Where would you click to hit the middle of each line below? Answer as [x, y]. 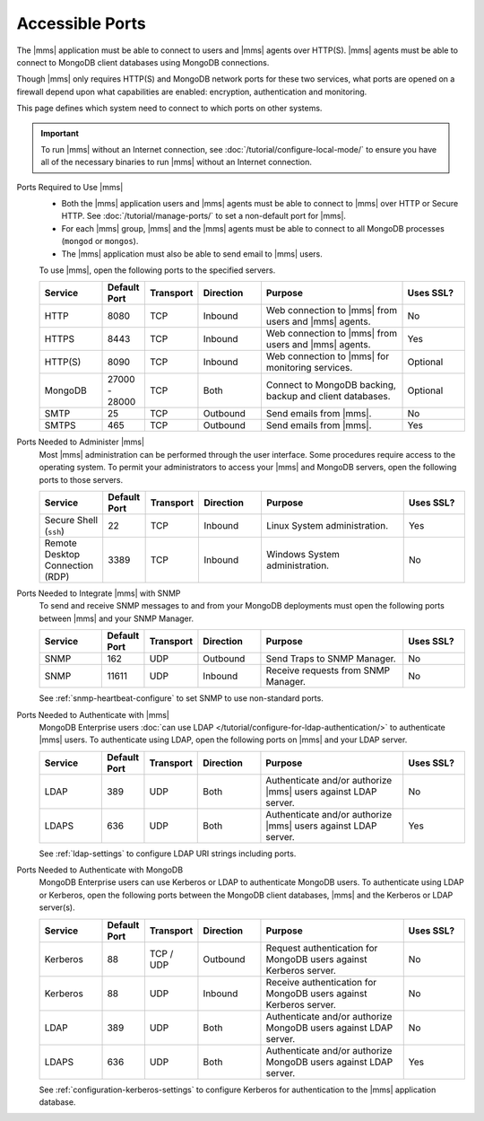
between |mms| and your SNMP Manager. [117, 618]
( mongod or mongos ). [100, 241]
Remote [61, 543]
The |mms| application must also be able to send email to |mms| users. [192, 254]
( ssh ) [54, 531]
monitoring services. [309, 368]
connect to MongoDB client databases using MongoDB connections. [143, 62]
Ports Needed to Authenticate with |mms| [93, 714]
